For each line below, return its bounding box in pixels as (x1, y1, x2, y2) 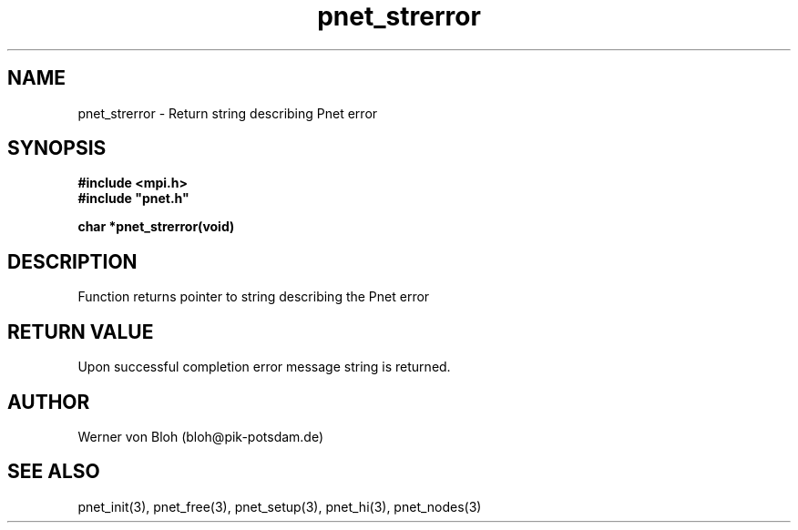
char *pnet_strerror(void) (77, 219, 235, 235)
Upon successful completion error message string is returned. (77, 359, 451, 375)
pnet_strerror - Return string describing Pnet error (77, 105, 378, 121)
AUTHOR (7, 390, 90, 413)
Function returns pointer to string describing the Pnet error (77, 289, 430, 305)
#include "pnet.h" (77, 190, 189, 207)
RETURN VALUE (7, 320, 154, 343)
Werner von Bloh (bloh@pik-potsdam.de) (77, 428, 324, 444)
